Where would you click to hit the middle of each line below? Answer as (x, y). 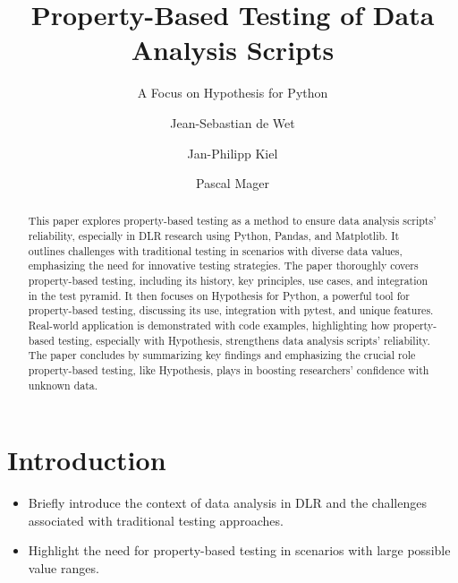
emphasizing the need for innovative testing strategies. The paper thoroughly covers (223, 266)
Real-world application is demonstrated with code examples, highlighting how (209, 326)
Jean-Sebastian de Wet (233, 122)
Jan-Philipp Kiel (233, 153)
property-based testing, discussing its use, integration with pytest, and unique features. (231, 310)
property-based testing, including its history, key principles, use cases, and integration (228, 281)
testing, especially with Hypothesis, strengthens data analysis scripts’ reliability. (244, 340)
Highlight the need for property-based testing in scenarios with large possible (239, 550)
